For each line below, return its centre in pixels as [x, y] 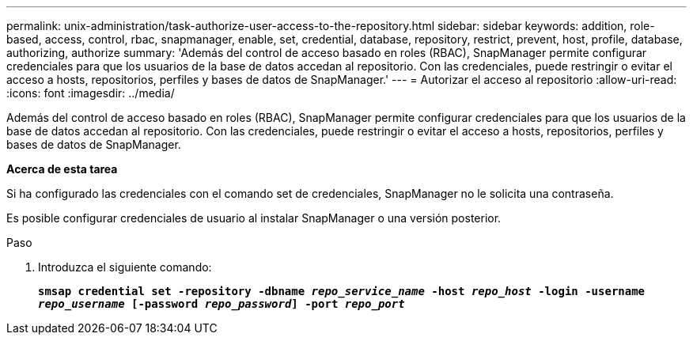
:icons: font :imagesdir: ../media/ [91, 93]
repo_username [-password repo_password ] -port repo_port [222, 304]
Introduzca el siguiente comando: [125, 267]
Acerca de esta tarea [62, 169]
